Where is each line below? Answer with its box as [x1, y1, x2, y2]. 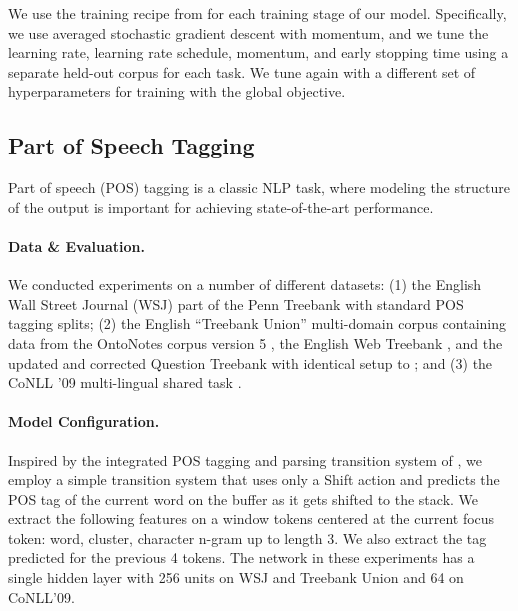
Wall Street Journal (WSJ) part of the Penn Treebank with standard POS [8, 293, 464, 314]
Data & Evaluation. [8, 235, 145, 256]
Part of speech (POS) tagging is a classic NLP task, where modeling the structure [8, 177, 510, 198]
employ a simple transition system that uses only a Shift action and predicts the [8, 469, 500, 490]
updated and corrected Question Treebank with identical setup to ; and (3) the [8, 352, 493, 373]
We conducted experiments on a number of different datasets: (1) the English [8, 274, 482, 295]
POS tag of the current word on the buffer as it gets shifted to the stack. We [8, 488, 479, 509]
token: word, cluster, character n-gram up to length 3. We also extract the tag [8, 527, 487, 548]
